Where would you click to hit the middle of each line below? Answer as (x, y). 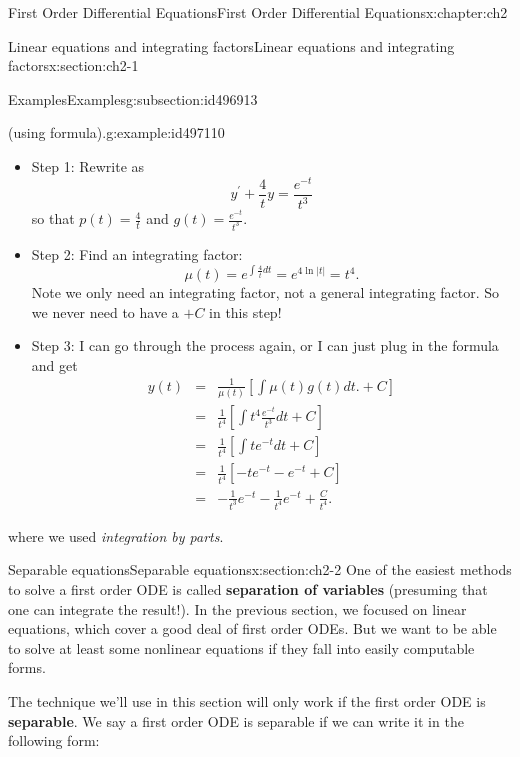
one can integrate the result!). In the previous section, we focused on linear (237, 608)
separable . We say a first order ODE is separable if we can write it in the (236, 720)
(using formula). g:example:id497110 (116, 132)
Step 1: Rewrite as (88, 165)
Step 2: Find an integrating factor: (137, 253)
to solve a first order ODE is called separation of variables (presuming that (248, 589)
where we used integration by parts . (116, 535)
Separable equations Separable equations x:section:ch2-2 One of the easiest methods (260, 569)
